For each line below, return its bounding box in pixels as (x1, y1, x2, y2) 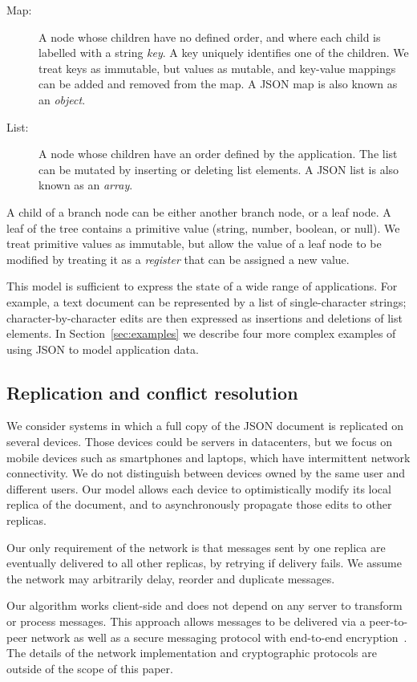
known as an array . (38, 177, 133, 193)
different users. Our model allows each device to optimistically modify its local (6, 480, 391, 497)
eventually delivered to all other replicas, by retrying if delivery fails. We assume (6, 554, 402, 571)
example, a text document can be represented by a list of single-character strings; (6, 293, 407, 310)
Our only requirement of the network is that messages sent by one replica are (6, 538, 386, 555)
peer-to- (369, 613, 408, 630)
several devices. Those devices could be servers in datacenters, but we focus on (6, 433, 392, 450)
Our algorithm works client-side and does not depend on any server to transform (6, 597, 403, 614)
